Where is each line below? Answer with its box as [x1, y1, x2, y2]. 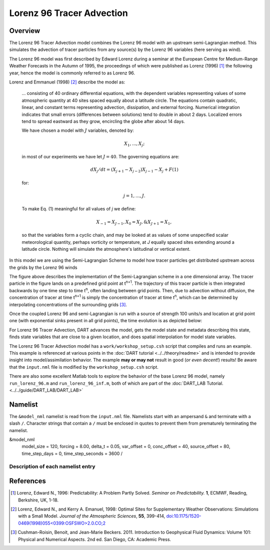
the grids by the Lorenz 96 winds [9, 264, 77, 270]
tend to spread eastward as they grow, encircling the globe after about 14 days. [21, 118, 185, 124]
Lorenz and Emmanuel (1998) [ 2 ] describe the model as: [9, 79, 125, 85]
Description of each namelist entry [9, 463, 95, 470]
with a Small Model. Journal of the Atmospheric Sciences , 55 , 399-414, [18, 513, 165, 519]
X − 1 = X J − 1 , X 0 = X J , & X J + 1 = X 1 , [96, 219, 172, 226]
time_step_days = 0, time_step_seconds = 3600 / [21, 450, 122, 457]
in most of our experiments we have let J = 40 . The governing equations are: [21, 154, 179, 160]
